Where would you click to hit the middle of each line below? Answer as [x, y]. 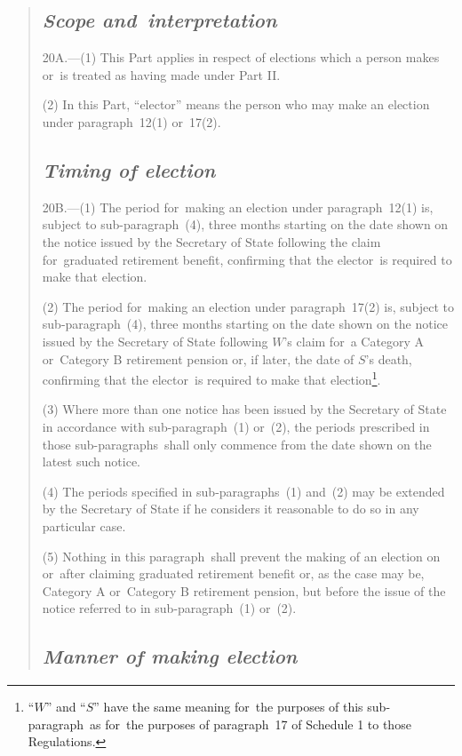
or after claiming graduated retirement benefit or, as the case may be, [233, 573]
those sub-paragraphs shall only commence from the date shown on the [237, 444]
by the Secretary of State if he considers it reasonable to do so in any [231, 509]
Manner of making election [170, 656]
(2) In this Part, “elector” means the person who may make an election [236, 104]
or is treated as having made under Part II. [161, 74]
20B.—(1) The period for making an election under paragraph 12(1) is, [238, 207]
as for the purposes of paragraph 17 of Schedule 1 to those [251, 724]
